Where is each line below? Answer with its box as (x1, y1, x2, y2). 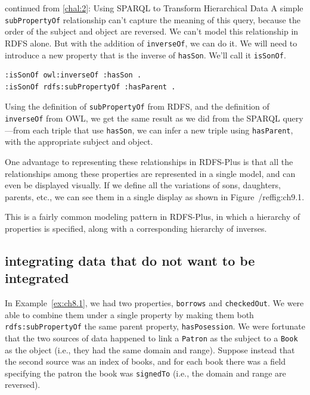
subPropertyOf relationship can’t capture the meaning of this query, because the (5, 13, 300, 26)
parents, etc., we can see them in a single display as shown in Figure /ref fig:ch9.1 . (5, 190, 305, 203)
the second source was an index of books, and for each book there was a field (5, 355, 286, 368)
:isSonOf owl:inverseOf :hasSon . (5, 71, 142, 80)
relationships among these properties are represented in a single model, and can (5, 167, 296, 179)
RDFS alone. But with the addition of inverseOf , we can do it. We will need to (5, 36, 297, 49)
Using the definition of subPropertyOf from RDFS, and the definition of (5, 100, 269, 113)
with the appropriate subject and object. (5, 135, 153, 148)
